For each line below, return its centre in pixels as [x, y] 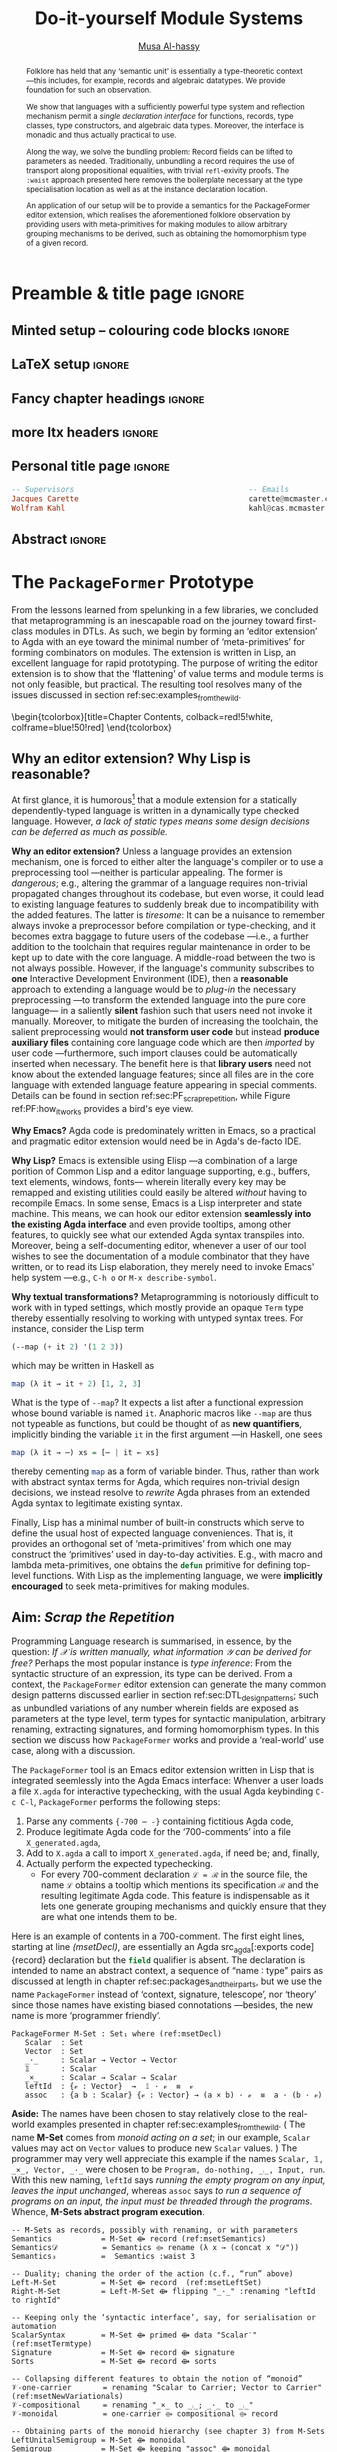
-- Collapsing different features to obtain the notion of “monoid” [157, 2378]
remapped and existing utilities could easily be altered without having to [159, 1192]
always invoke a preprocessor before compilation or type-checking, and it [163, 925]
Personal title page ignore [91, 466]
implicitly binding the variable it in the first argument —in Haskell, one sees [167, 1434]
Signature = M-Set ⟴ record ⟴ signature [123, 2352]
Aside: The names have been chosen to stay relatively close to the [148, 2113]
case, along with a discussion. [73, 1751]
